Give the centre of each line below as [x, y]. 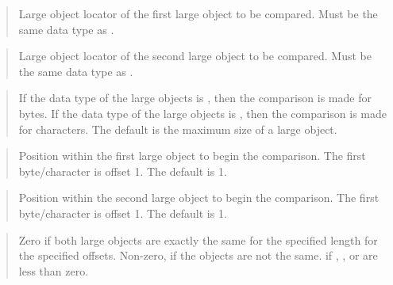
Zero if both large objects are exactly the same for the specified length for [198, 239]
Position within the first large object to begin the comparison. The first [192, 156]
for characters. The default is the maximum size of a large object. [178, 129]
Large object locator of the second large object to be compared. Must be [195, 56]
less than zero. [54, 270]
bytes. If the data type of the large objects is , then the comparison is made [202, 113]
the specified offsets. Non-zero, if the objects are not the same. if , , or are [198, 255]
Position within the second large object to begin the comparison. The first [199, 198]
